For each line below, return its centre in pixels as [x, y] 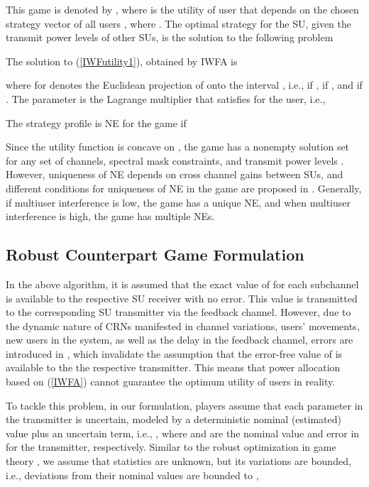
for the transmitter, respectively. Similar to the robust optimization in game [171, 447]
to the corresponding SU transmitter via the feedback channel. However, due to [178, 312]
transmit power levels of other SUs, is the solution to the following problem [170, 37]
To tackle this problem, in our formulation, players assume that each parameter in [184, 405]
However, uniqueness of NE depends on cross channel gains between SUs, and [175, 174]
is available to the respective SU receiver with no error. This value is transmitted [182, 298]
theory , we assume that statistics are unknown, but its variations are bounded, [178, 461]
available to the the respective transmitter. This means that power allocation [173, 367]
